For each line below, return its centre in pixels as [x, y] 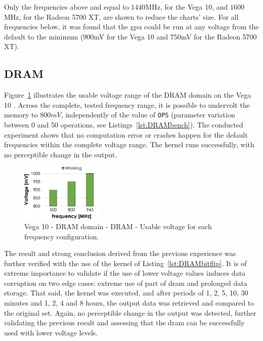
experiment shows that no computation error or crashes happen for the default [126, 134]
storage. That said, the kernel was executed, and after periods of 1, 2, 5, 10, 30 [126, 293]
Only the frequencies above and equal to [67, 7]
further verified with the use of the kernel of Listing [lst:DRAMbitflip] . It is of [125, 263]
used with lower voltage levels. [51, 332]
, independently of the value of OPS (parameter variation [148, 115]
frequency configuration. [62, 236]
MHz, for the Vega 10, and [187, 7]
